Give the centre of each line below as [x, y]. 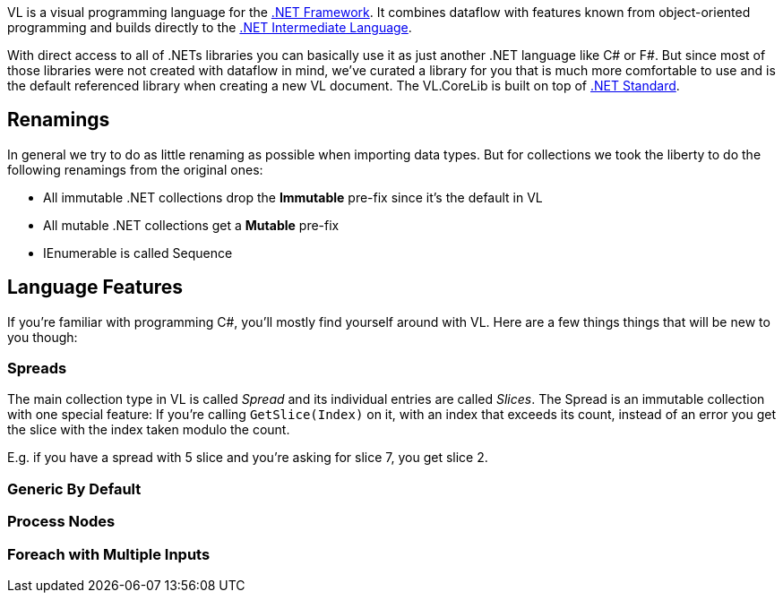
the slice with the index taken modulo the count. [149, 430]
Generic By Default [74, 489]
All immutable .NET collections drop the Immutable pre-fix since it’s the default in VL [293, 197]
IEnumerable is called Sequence [138, 253]
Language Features [95, 287]
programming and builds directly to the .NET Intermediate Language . [210, 27]
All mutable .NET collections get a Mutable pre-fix [191, 225]
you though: [43, 337]
